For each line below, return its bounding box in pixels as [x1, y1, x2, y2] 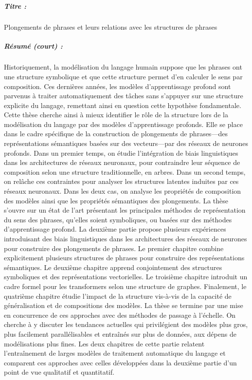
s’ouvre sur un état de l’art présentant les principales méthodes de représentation [4, 205, 246, 215]
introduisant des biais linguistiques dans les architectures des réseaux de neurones [4, 234, 247, 243]
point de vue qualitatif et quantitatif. [4, 367, 115, 377]
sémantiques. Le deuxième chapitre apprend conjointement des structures [4, 262, 222, 272]
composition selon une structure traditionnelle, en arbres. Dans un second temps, [4, 166, 246, 177]
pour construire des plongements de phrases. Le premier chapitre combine [4, 243, 224, 253]
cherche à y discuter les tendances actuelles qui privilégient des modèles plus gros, [4, 319, 248, 329]
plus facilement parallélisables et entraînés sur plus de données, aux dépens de [4, 328, 236, 339]
